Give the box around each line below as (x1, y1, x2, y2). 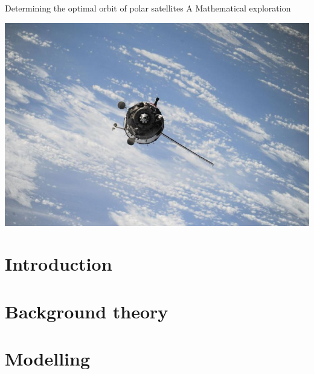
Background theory (5, 298, 168, 323)
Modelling (5, 346, 91, 371)
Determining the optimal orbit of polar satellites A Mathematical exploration (5, 2, 291, 14)
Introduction (5, 251, 112, 276)
